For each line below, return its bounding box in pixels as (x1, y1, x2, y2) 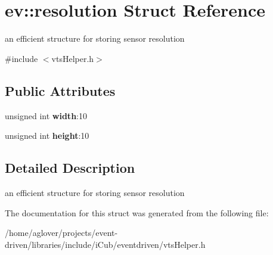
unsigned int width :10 (5, 109, 87, 122)
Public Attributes (5, 81, 116, 99)
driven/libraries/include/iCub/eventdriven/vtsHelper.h (5, 238, 206, 250)
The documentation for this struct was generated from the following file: (5, 206, 269, 219)
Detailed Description (5, 158, 135, 177)
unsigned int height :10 (5, 129, 89, 142)
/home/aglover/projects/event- (5, 226, 118, 239)
